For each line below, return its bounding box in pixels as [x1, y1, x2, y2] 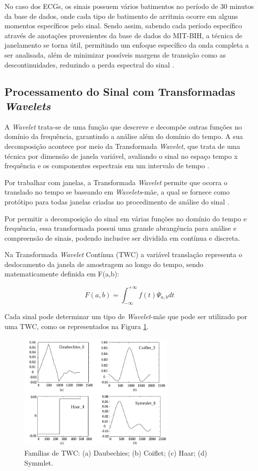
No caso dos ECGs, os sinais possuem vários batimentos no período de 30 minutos [4, 1, 254, 11]
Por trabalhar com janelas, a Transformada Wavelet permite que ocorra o [4, 177, 228, 187]
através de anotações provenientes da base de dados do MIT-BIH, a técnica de [4, 30, 243, 40]
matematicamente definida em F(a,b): [4, 269, 120, 279]
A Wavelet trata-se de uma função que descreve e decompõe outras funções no [4, 121, 242, 132]
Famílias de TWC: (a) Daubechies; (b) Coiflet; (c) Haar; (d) [24, 448, 207, 458]
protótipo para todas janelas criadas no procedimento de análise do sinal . [4, 196, 229, 206]
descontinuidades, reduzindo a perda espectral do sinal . [4, 59, 174, 69]
